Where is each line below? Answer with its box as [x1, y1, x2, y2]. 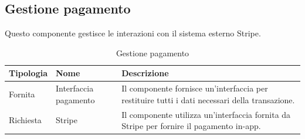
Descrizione [121, 67, 169, 79]
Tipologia [9, 67, 48, 79]
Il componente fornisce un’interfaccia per [121, 82, 268, 94]
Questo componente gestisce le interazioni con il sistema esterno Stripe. [5, 27, 261, 39]
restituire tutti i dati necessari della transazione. [121, 93, 295, 106]
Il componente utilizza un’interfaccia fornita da [121, 108, 291, 120]
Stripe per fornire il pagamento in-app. [121, 120, 261, 132]
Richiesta [9, 114, 42, 126]
